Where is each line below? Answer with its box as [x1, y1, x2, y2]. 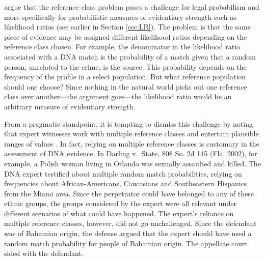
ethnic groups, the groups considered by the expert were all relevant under [4, 198, 236, 209]
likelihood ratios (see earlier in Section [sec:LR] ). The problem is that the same [4, 21, 251, 32]
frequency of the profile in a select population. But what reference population [4, 71, 246, 82]
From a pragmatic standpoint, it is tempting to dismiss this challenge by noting [4, 118, 253, 129]
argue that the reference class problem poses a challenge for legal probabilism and [4, 2, 259, 12]
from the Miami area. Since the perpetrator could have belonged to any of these [4, 188, 254, 198]
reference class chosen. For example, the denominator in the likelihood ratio [4, 41, 241, 52]
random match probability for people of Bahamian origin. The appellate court [4, 238, 248, 248]
